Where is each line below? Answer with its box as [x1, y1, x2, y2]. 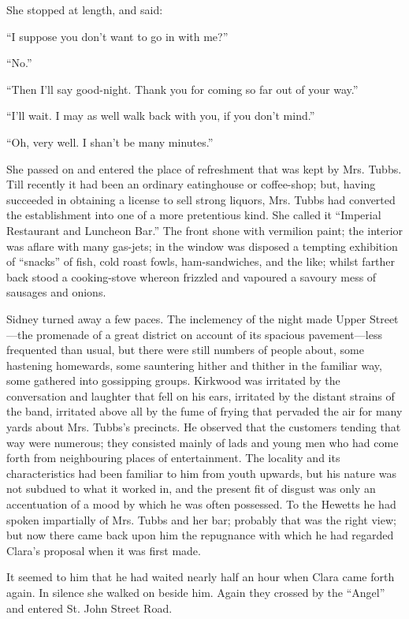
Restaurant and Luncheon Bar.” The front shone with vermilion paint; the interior [6, 222, 403, 238]
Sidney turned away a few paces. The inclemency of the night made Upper [6, 310, 366, 326]
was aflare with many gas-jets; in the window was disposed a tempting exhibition [6, 237, 398, 254]
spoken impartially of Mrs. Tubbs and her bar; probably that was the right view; [6, 511, 396, 528]
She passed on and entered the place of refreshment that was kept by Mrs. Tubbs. [6, 160, 402, 177]
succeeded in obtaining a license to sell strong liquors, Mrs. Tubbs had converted [6, 191, 396, 207]
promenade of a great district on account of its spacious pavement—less [36, 326, 382, 342]
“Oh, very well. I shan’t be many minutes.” [6, 133, 214, 150]
